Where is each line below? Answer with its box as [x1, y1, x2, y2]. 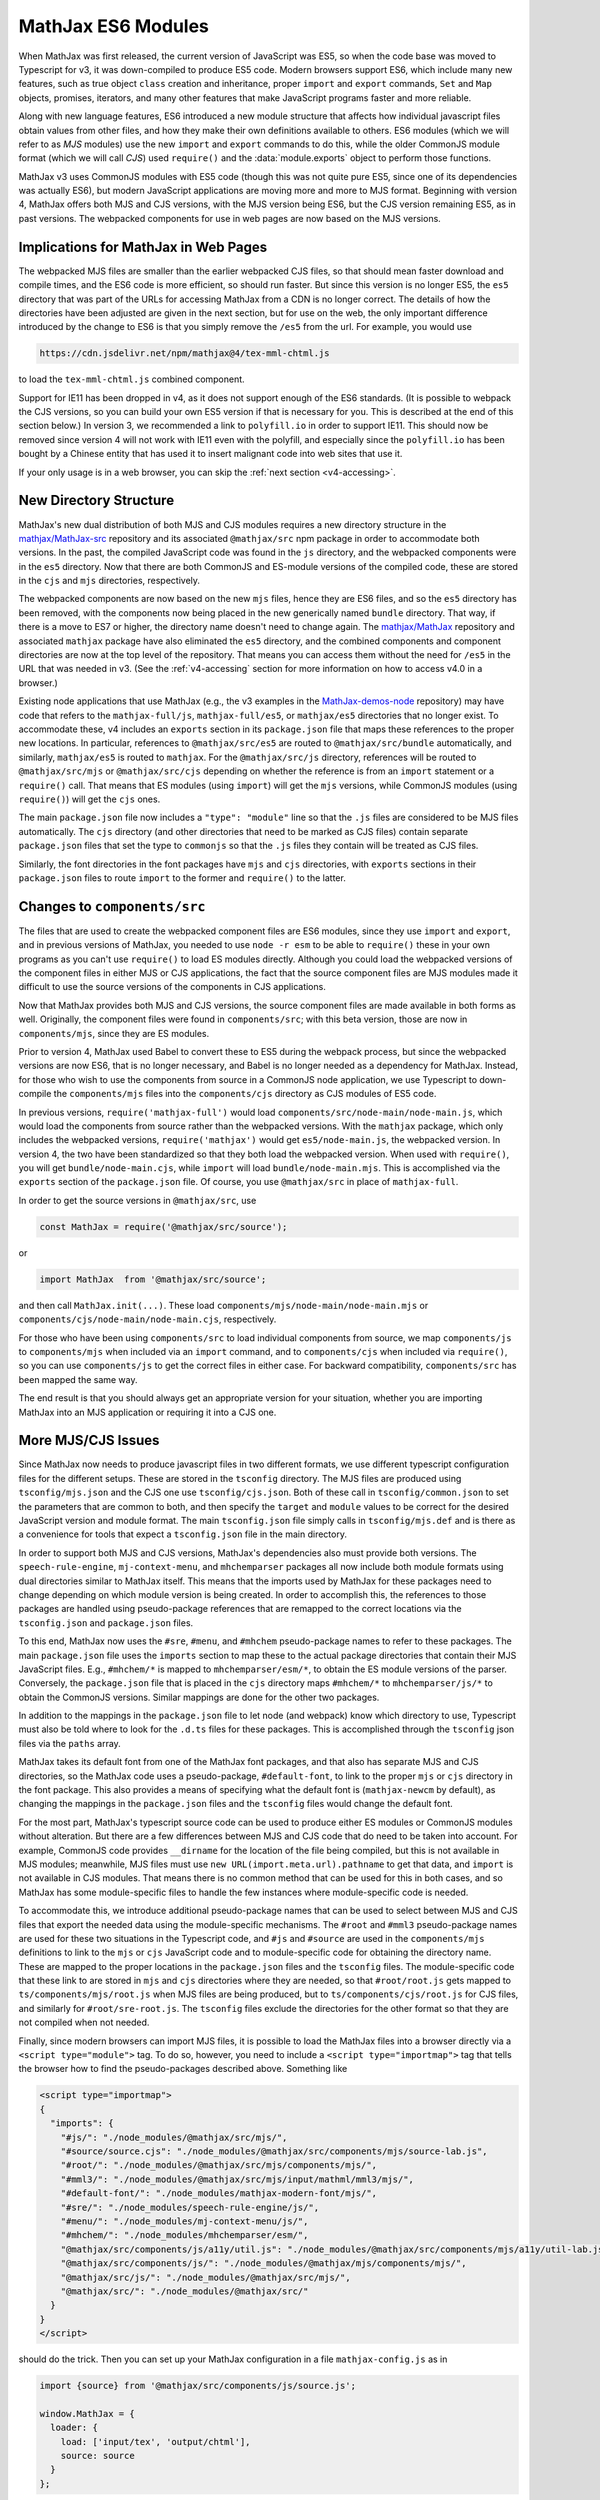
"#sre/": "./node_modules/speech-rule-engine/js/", [60, 2201, 320, 2213]
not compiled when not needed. [18, 2016, 150, 2029]
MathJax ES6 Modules [18, 15, 210, 37]
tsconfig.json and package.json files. [18, 1616, 194, 1629]
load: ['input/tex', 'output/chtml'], [60, 2436, 251, 2447]
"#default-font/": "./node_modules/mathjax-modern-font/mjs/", [60, 2188, 378, 2199]
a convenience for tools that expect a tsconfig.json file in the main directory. [18, 1528, 347, 1540]
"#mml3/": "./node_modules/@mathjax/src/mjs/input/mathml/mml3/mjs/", [60, 2173, 415, 2185]
